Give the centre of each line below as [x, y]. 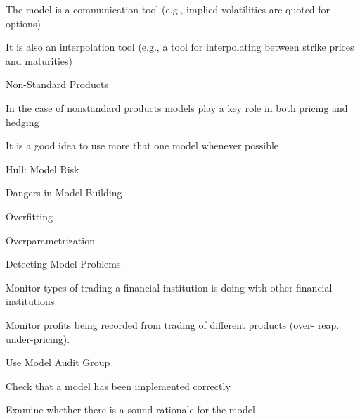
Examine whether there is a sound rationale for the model [130, 409]
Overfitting [29, 216]
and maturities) [39, 60]
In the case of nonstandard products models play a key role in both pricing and [177, 107]
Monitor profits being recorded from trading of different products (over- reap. [173, 324]
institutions [30, 301]
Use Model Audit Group [58, 362]
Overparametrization [50, 240]
